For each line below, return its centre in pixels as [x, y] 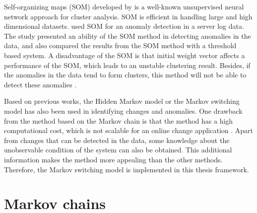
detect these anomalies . [40, 84]
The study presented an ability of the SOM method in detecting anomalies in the [128, 35]
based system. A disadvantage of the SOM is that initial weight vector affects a [125, 55]
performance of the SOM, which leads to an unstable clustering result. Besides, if [127, 65]
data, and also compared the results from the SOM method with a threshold [120, 45]
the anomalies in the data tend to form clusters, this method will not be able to [125, 75]
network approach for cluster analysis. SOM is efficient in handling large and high [128, 16]
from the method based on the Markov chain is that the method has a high [119, 120]
